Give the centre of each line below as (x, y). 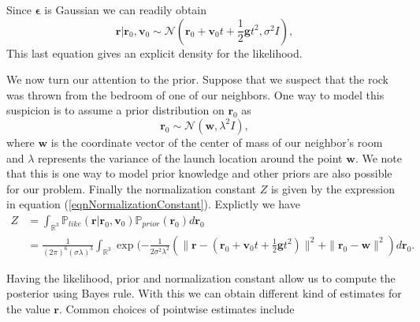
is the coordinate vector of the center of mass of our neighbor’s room (217, 142)
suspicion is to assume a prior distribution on (115, 110)
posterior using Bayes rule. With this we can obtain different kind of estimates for (204, 293)
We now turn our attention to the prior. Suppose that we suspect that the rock (198, 79)
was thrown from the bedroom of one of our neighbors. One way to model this (195, 94)
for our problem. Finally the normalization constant (132, 188)
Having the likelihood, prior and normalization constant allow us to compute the (201, 277)
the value (28, 308)
